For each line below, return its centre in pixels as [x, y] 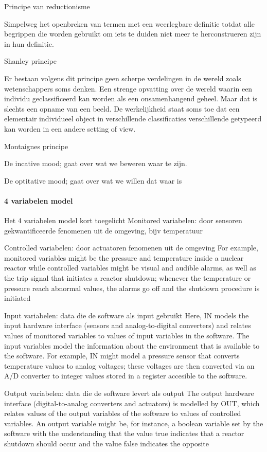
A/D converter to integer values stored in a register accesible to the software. [126, 376]
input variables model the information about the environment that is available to [132, 345]
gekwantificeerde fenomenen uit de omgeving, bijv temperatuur [103, 230]
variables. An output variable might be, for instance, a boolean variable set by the [134, 423]
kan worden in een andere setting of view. [70, 128]
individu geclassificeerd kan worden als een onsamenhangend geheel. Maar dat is [131, 98]
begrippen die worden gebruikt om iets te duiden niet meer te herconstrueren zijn [133, 34]
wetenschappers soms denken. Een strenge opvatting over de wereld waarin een [128, 88]
